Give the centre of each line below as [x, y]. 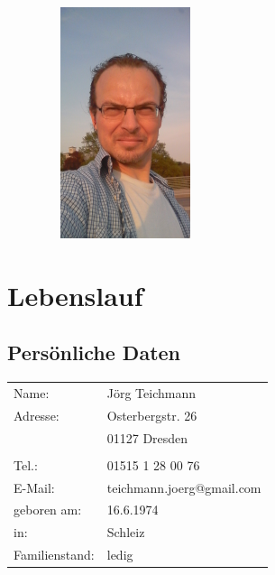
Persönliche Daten [94, 352]
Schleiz [126, 532]
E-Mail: [34, 487]
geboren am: [48, 510]
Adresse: [37, 415]
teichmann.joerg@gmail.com [184, 487]
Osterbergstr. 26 [152, 415]
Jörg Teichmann [151, 392]
